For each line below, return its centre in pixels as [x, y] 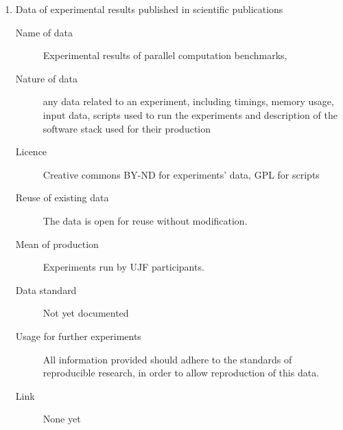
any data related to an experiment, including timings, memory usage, [188, 101]
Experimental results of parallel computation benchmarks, [165, 55]
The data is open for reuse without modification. [145, 220]
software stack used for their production [127, 128]
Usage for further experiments [78, 336]
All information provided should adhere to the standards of [167, 359]
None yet [62, 419]
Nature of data [47, 78]
